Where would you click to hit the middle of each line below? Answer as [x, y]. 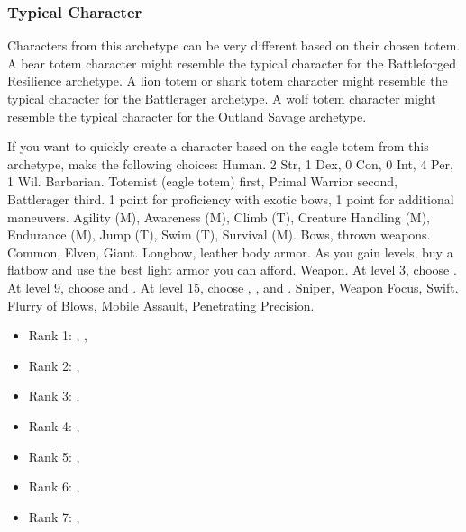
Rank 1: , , [58, 335]
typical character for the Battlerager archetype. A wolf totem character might [222, 98]
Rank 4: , [54, 425]
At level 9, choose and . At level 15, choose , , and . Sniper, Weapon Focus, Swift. [233, 287]
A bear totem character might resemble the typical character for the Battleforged [232, 63]
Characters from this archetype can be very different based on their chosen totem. [234, 45]
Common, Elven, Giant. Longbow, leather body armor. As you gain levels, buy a [230, 252]
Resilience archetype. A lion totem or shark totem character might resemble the [228, 81]
